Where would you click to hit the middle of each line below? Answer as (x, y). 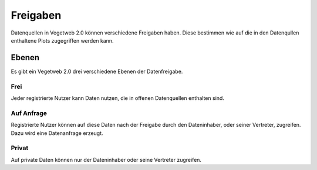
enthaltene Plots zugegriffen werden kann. (62, 40)
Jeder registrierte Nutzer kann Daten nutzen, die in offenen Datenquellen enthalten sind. (117, 98)
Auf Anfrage (29, 113)
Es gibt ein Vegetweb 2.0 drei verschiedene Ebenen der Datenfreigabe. (97, 71)
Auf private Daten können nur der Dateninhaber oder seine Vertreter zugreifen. (106, 159)
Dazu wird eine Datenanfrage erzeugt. (57, 133)
